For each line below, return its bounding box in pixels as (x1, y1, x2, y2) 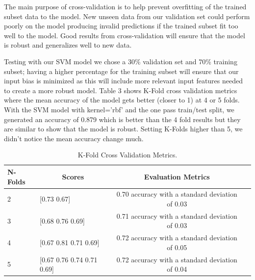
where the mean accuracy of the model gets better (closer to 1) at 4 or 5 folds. (4, 95, 240, 105)
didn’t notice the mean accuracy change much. (4, 133, 144, 143)
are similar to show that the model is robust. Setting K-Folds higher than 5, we (4, 124, 243, 134)
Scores (62, 171, 84, 181)
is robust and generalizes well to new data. (4, 40, 132, 50)
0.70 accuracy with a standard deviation (116, 189, 237, 199)
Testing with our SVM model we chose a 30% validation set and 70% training (4, 56, 237, 66)
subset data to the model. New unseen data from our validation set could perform (4, 11, 250, 21)
